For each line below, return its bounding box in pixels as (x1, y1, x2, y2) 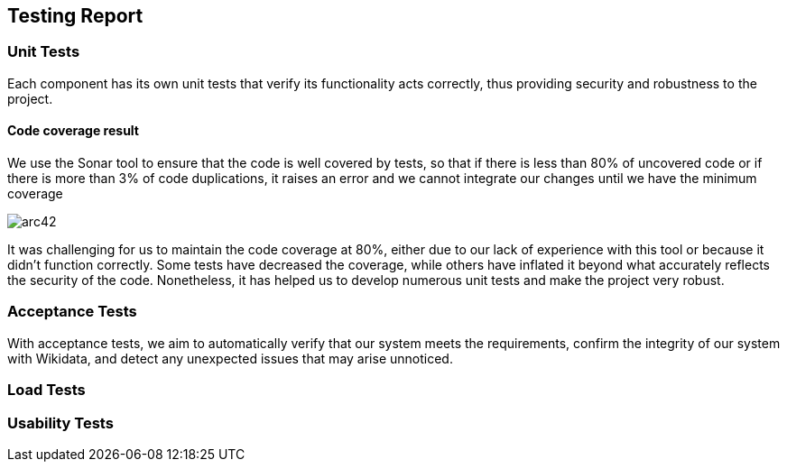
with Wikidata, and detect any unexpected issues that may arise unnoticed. (7, 350, 453, 366)
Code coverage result (7, 123, 139, 139)
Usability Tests (7, 413, 114, 432)
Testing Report (7, 5, 144, 27)
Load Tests (7, 381, 86, 400)
